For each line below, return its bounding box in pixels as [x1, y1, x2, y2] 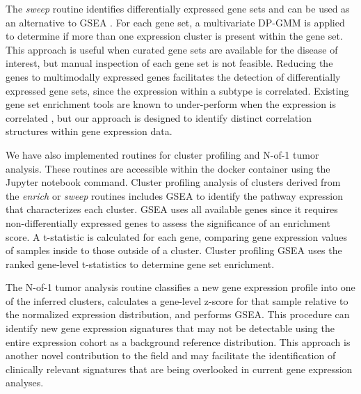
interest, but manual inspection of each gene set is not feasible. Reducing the [6, 56, 333, 70]
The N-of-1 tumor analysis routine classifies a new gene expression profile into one [6, 280, 355, 294]
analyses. [6, 375, 44, 390]
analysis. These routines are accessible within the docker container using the [6, 161, 330, 175]
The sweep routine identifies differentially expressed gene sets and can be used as [6, 1, 350, 15]
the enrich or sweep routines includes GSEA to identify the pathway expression [6, 188, 344, 203]
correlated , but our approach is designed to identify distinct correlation [6, 110, 312, 125]
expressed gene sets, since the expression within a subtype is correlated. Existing [6, 83, 349, 97]
